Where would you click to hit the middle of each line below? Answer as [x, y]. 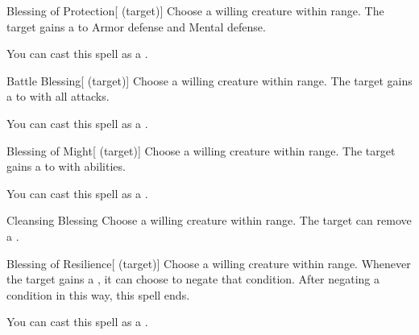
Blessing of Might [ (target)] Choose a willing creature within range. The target [201, 150]
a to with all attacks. [58, 96]
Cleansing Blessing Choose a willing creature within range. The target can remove [209, 220]
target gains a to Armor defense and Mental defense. [136, 26]
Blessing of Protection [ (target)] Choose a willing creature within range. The [195, 10]
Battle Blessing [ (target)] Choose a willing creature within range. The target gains [209, 80]
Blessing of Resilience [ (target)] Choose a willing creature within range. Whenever [209, 263]
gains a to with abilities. [66, 166]
